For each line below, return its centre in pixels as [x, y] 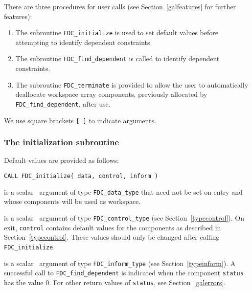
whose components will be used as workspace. [72, 201]
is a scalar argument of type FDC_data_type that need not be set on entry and [123, 191]
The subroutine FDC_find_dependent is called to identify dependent [117, 58]
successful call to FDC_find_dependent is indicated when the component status [124, 273]
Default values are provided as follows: [62, 160]
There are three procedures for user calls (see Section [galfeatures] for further [120, 6]
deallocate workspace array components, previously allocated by [111, 94]
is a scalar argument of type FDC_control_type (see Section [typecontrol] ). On [124, 217]
